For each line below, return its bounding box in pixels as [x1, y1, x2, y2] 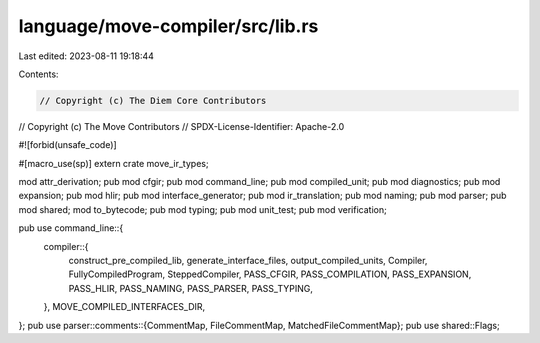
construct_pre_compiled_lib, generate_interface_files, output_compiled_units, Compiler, [68, 255, 428, 267]
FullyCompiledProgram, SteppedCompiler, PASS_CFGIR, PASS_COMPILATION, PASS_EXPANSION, [68, 268, 472, 280]
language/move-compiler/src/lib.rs [18, 15, 319, 37]
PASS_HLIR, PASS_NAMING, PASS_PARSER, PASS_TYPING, [68, 282, 314, 294]
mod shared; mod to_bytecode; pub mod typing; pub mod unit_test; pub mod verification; [18, 203, 387, 215]
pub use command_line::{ [18, 222, 124, 234]
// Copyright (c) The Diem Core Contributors [39, 95, 267, 106]
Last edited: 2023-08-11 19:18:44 [18, 50, 155, 62]
